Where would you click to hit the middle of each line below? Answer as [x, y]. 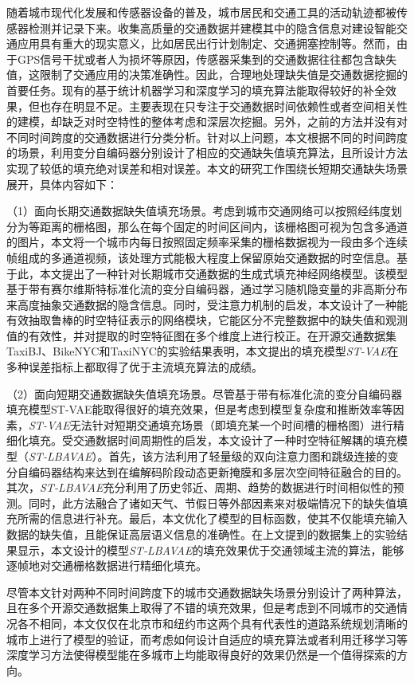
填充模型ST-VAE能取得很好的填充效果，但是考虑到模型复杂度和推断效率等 [200, 409]
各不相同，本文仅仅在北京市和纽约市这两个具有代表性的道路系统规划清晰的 [212, 623]
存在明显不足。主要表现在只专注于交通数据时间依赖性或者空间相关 [223, 106]
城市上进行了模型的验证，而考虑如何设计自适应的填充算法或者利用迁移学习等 [207, 639]
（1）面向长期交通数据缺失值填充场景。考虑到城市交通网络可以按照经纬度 [199, 211]
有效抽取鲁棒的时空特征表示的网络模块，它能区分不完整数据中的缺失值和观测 [207, 320]
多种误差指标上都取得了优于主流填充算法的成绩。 [135, 367]
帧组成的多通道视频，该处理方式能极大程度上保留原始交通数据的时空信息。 [201, 257]
